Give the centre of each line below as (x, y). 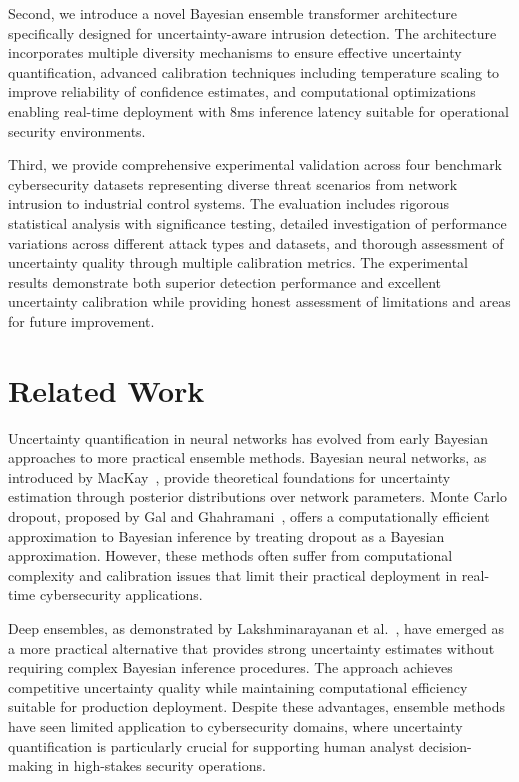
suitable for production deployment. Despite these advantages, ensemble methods (256, 706)
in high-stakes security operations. (161, 765)
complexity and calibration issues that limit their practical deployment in (233, 574)
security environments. (77, 130)
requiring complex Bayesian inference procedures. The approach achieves (230, 667)
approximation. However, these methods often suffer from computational (230, 555)
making (30, 765)
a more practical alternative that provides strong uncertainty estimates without (251, 647)
